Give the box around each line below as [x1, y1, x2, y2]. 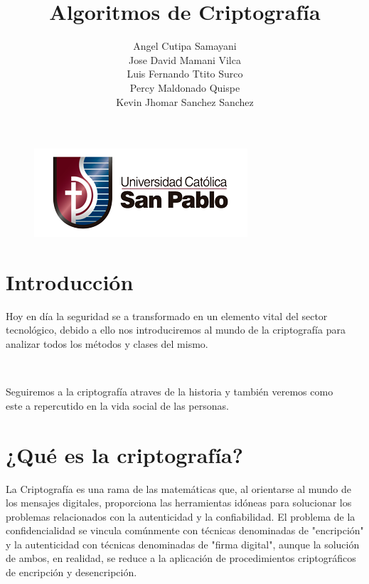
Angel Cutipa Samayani [133, 38, 237, 53]
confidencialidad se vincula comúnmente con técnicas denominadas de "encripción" [6, 523, 364, 538]
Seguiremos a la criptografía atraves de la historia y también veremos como [6, 384, 333, 399]
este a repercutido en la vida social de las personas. [6, 398, 229, 413]
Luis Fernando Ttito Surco [127, 66, 243, 81]
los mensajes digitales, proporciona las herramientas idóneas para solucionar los [6, 495, 352, 510]
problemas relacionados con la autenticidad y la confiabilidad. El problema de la [6, 509, 355, 524]
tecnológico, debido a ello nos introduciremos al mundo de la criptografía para [6, 322, 346, 337]
